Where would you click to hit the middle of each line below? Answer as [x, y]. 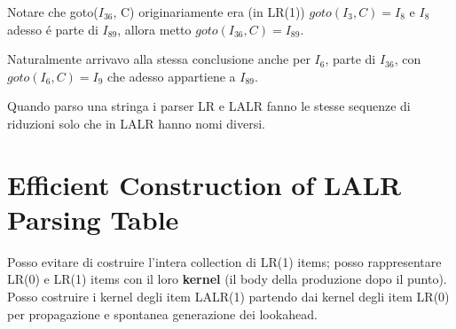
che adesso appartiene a [172, 76]
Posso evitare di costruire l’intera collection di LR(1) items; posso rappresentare [224, 261]
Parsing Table [93, 219]
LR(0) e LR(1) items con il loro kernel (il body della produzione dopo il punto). [227, 279]
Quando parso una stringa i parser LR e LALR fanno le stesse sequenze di [209, 106]
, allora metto [154, 29]
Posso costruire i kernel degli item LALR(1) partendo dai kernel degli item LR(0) [228, 297]
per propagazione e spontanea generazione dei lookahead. [162, 313]
